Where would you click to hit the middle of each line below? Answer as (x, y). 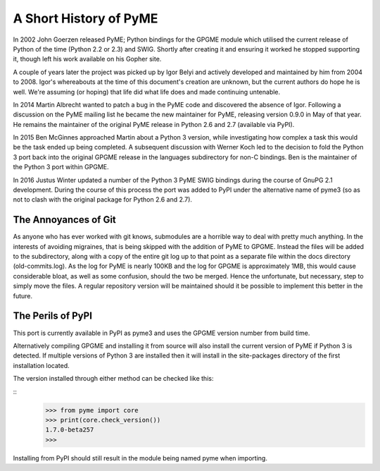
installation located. (41, 365)
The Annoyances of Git (64, 220)
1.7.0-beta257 (70, 430)
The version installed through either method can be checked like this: (113, 379)
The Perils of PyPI (53, 316)
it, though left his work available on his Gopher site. (87, 59)
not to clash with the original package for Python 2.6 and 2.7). (103, 200)
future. (23, 295)
